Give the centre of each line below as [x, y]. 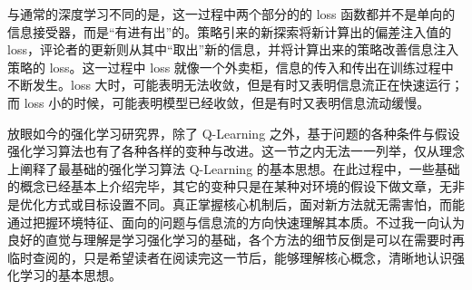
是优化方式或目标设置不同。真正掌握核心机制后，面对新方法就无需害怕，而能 [236, 203]
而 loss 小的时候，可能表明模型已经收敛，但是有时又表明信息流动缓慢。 [219, 102]
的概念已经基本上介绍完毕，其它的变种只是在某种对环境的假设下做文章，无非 [236, 186]
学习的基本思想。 [70, 275]
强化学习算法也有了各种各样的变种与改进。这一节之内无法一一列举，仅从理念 [236, 151]
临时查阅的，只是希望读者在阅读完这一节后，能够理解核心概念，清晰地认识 [230, 257]
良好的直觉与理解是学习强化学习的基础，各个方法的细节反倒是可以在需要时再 [236, 240]
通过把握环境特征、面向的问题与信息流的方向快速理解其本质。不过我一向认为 [236, 222]
